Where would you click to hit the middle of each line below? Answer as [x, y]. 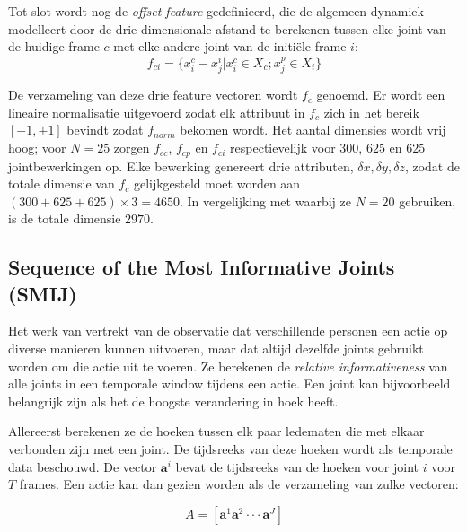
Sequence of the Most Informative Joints [202, 267]
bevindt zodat [105, 130]
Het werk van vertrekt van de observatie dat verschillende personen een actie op [228, 331]
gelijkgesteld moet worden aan [217, 183]
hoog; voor [37, 148]
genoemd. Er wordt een [381, 95]
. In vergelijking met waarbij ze [265, 201]
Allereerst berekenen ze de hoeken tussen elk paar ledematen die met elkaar [216, 431]
